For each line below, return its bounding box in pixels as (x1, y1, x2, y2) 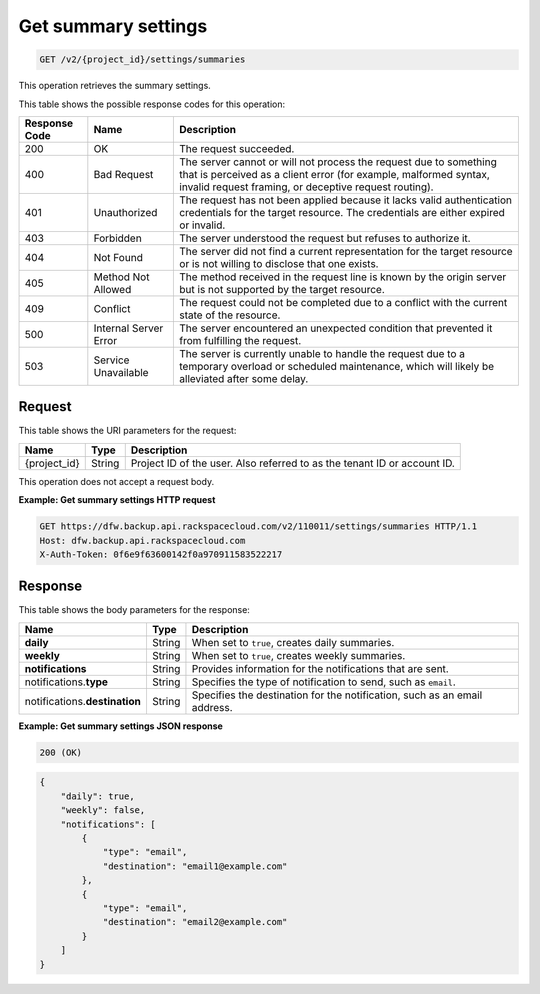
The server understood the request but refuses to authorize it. (179, 231, 471, 245)
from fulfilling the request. (179, 333, 302, 347)
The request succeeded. (179, 141, 295, 155)
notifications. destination (24, 694, 142, 708)
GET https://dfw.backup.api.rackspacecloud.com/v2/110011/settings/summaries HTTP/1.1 (39, 521, 478, 532)
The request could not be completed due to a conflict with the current (179, 295, 508, 309)
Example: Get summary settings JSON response (18, 720, 224, 732)
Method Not (93, 270, 150, 284)
